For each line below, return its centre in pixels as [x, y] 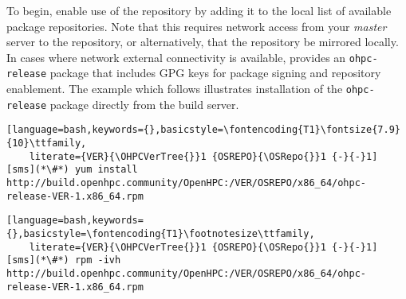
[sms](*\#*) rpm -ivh [64, 260]
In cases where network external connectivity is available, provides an [176, 57]
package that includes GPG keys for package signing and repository [215, 73]
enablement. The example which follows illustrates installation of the [175, 89]
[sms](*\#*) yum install [72, 170]
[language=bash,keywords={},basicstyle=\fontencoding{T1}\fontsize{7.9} [203, 130]
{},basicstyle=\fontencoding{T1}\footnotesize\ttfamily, [161, 234]
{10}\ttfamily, [47, 144]
